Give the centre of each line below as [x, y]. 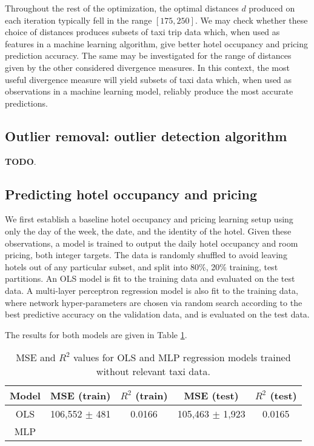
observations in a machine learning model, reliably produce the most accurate [149, 91]
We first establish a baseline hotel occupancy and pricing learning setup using [149, 219]
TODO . [21, 161]
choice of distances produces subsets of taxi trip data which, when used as [142, 32]
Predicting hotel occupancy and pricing [131, 194]
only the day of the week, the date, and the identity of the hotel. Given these [148, 231]
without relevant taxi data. [153, 371]
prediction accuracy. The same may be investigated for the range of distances [148, 55]
